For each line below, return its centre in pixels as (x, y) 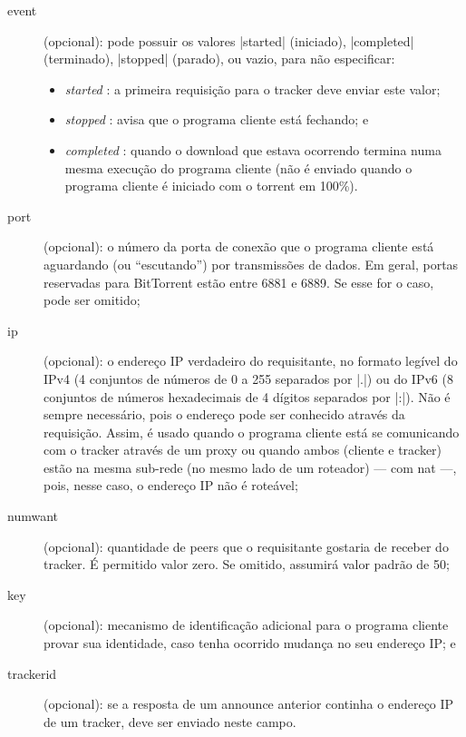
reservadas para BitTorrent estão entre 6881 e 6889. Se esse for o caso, (239, 282)
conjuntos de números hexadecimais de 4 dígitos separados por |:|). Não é (247, 396)
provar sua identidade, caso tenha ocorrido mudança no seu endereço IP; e (250, 643)
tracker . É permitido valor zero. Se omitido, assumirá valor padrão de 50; (247, 564)
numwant (33, 516)
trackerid (32, 673)
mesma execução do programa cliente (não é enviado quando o (238, 167)
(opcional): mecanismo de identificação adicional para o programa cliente (246, 625)
